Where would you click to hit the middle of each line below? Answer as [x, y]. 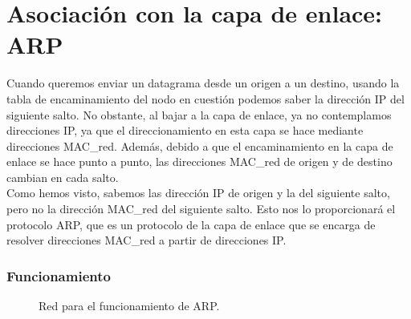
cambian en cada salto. [63, 177]
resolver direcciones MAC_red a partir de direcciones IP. [146, 240]
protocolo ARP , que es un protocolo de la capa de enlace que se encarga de [191, 224]
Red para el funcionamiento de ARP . [129, 306]
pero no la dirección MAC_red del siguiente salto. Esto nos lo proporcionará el [201, 209]
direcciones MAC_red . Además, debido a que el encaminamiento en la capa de [200, 145]
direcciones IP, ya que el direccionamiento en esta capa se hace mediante [185, 130]
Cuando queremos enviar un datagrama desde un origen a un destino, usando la [203, 83]
